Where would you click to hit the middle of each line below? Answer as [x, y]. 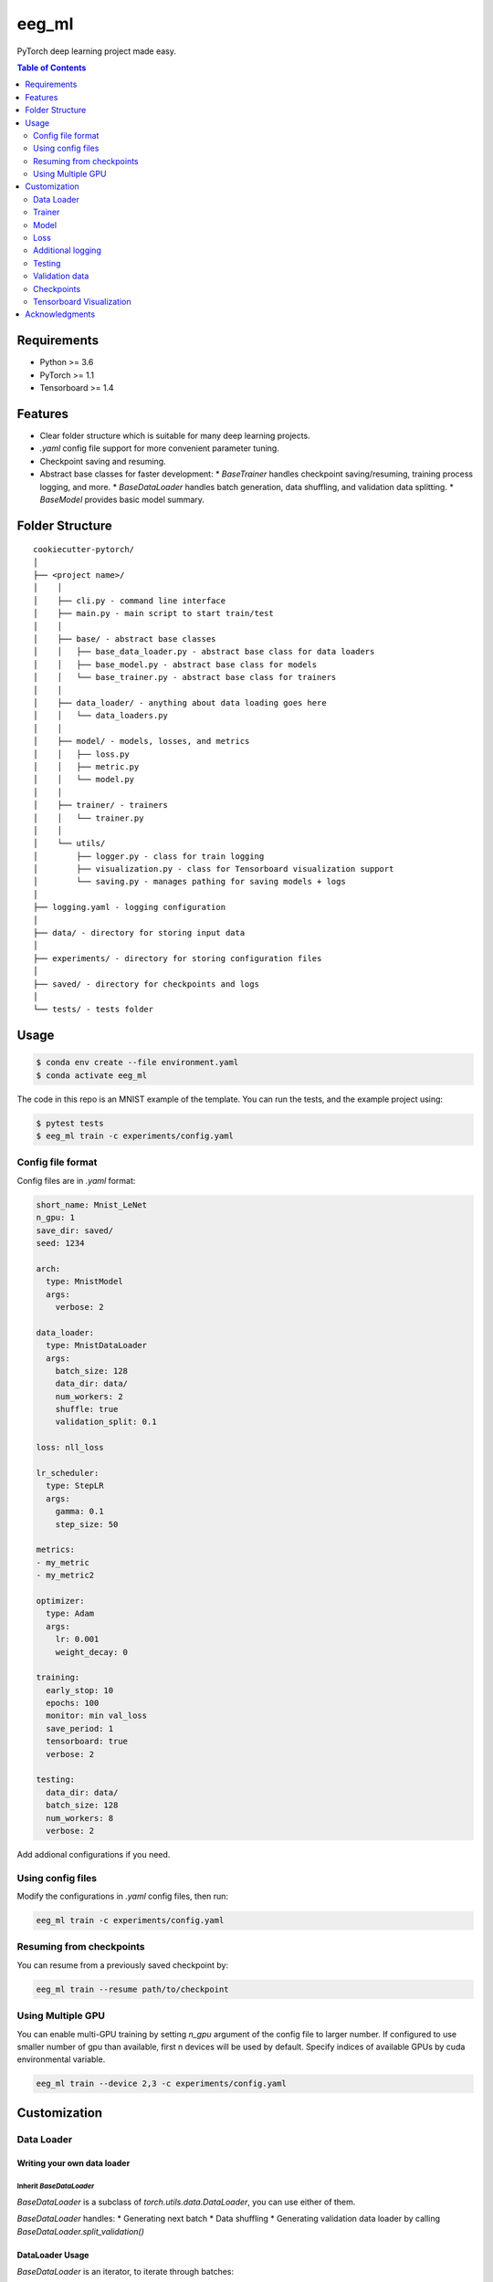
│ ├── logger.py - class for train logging [149, 856]
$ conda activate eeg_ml [92, 1075]
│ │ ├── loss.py [81, 754]
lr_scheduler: [68, 1473]
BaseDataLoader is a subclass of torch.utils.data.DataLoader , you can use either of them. [186, 2202]
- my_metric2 [65, 1575]
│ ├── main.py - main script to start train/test [153, 613]
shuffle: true [87, 1409]
